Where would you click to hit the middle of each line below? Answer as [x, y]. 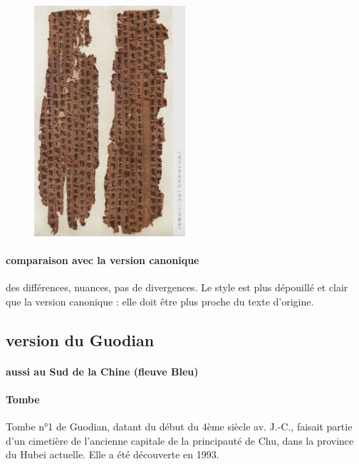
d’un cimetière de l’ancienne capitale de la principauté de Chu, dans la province [180, 440]
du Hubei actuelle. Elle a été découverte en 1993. [113, 454]
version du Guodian [80, 339]
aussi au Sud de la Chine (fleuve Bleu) [102, 371]
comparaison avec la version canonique [103, 259]
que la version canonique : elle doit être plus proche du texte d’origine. [160, 301]
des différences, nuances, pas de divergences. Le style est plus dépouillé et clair [177, 287]
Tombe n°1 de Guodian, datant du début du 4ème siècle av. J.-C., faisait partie [179, 427]
